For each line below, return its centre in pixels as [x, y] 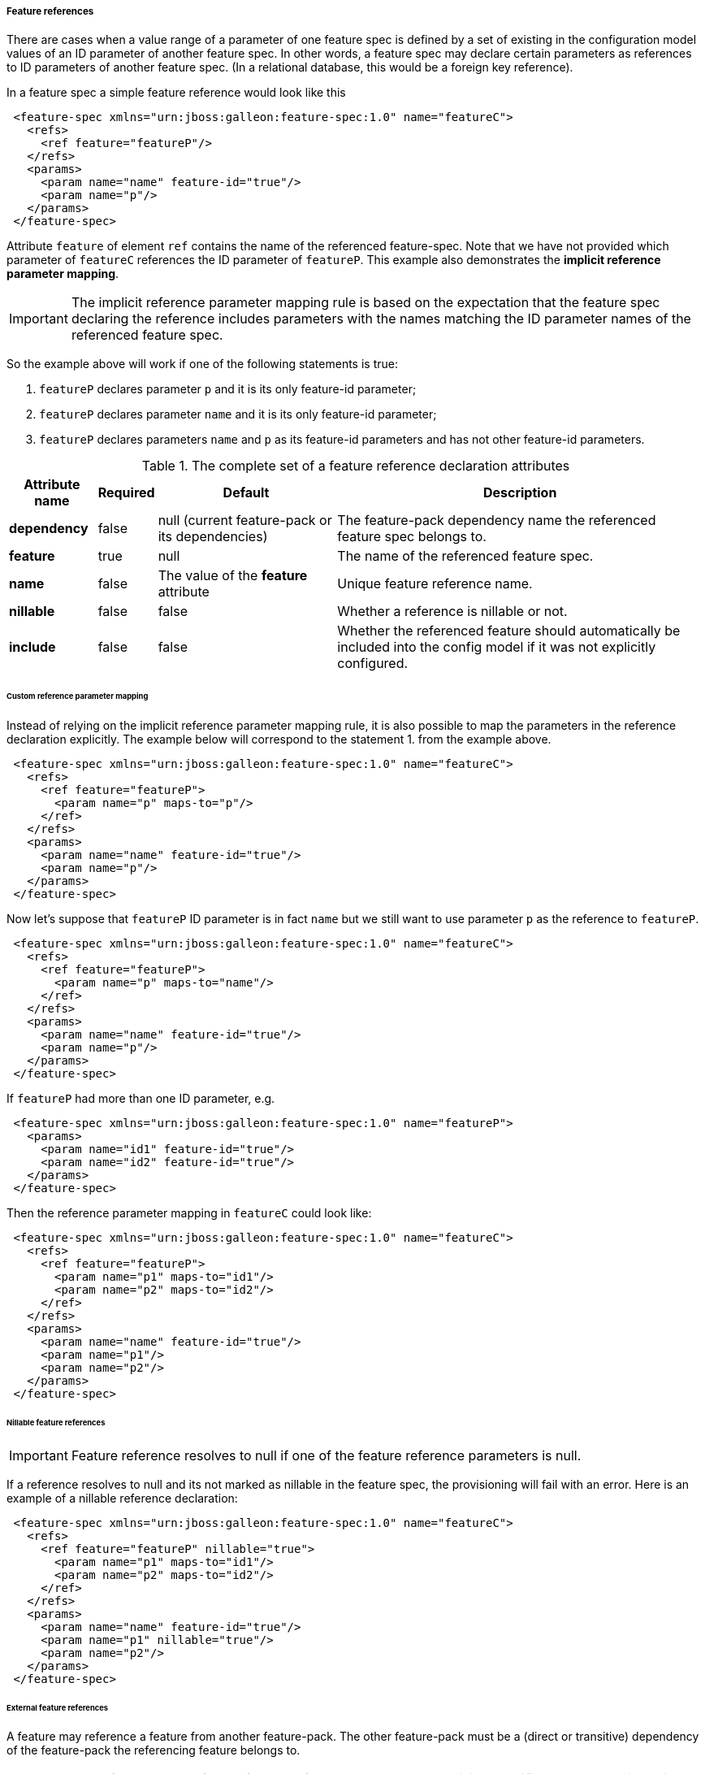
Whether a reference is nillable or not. [452, 612]
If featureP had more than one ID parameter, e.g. [141, 1099]
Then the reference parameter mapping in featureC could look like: [189, 1213]
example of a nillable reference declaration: [122, 1498]
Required [126, 493]
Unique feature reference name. [435, 584]
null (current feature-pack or [245, 520]
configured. [373, 664]
